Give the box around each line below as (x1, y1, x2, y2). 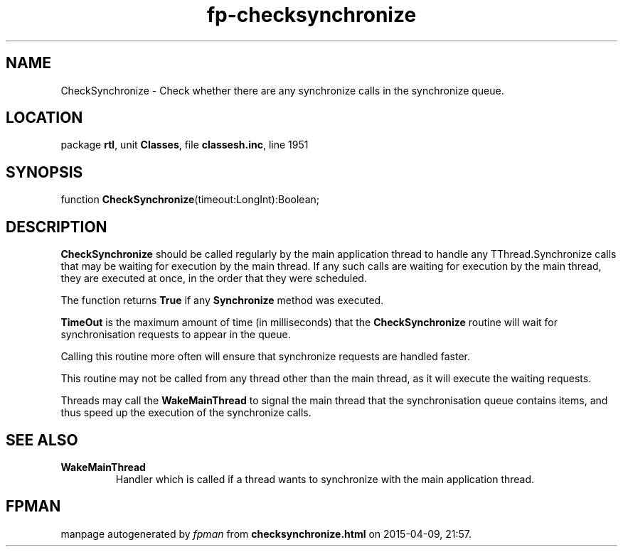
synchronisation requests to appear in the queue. (60, 328, 291, 341)
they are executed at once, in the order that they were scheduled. (60, 272, 367, 285)
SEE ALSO (6, 431, 78, 449)
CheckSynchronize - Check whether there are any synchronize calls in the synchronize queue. (60, 84, 504, 97)
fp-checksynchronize (206, 3, 417, 27)
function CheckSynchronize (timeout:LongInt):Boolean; (60, 193, 319, 206)
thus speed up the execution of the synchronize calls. (60, 406, 311, 419)
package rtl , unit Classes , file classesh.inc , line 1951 (60, 139, 309, 151)
